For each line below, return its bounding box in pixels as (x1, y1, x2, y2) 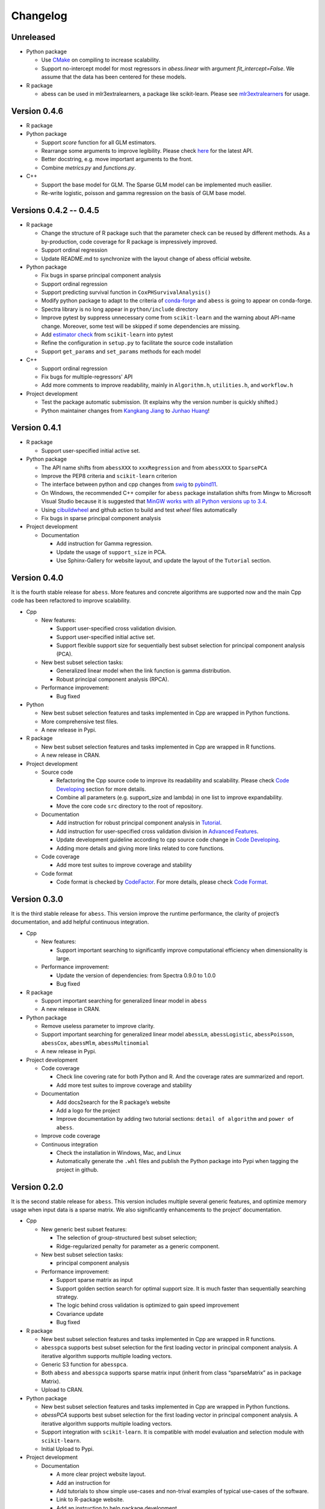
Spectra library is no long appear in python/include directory (41, 305, 199, 313)
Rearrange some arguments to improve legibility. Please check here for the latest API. (41, 147, 253, 155)
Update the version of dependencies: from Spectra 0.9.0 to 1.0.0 (56, 972, 216, 979)
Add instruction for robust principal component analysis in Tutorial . (56, 819, 222, 826)
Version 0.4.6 (11, 106, 63, 116)
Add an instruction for (56, 1479, 111, 1486)
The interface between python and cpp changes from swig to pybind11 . (41, 480, 218, 488)
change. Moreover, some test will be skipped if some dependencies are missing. (41, 322, 241, 330)
